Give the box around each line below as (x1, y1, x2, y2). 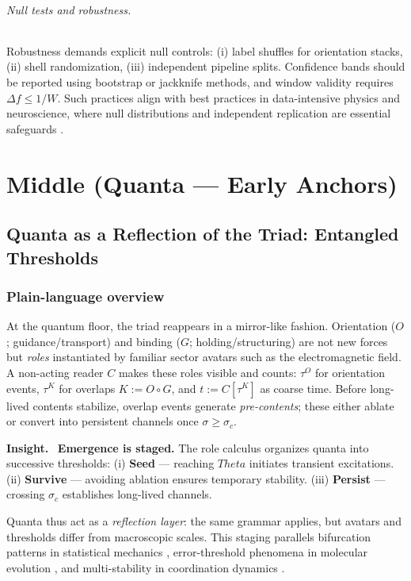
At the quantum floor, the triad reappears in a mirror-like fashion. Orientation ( (6, 317, 396, 334)
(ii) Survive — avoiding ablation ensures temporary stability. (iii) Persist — (6, 470, 386, 487)
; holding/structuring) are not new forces (188, 333, 388, 349)
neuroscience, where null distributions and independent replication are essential (6, 105, 391, 121)
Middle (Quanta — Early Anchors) (6, 167, 398, 199)
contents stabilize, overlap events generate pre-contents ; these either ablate (32, 397, 394, 414)
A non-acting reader (6, 364, 104, 380)
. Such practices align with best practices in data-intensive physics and (57, 89, 401, 106)
